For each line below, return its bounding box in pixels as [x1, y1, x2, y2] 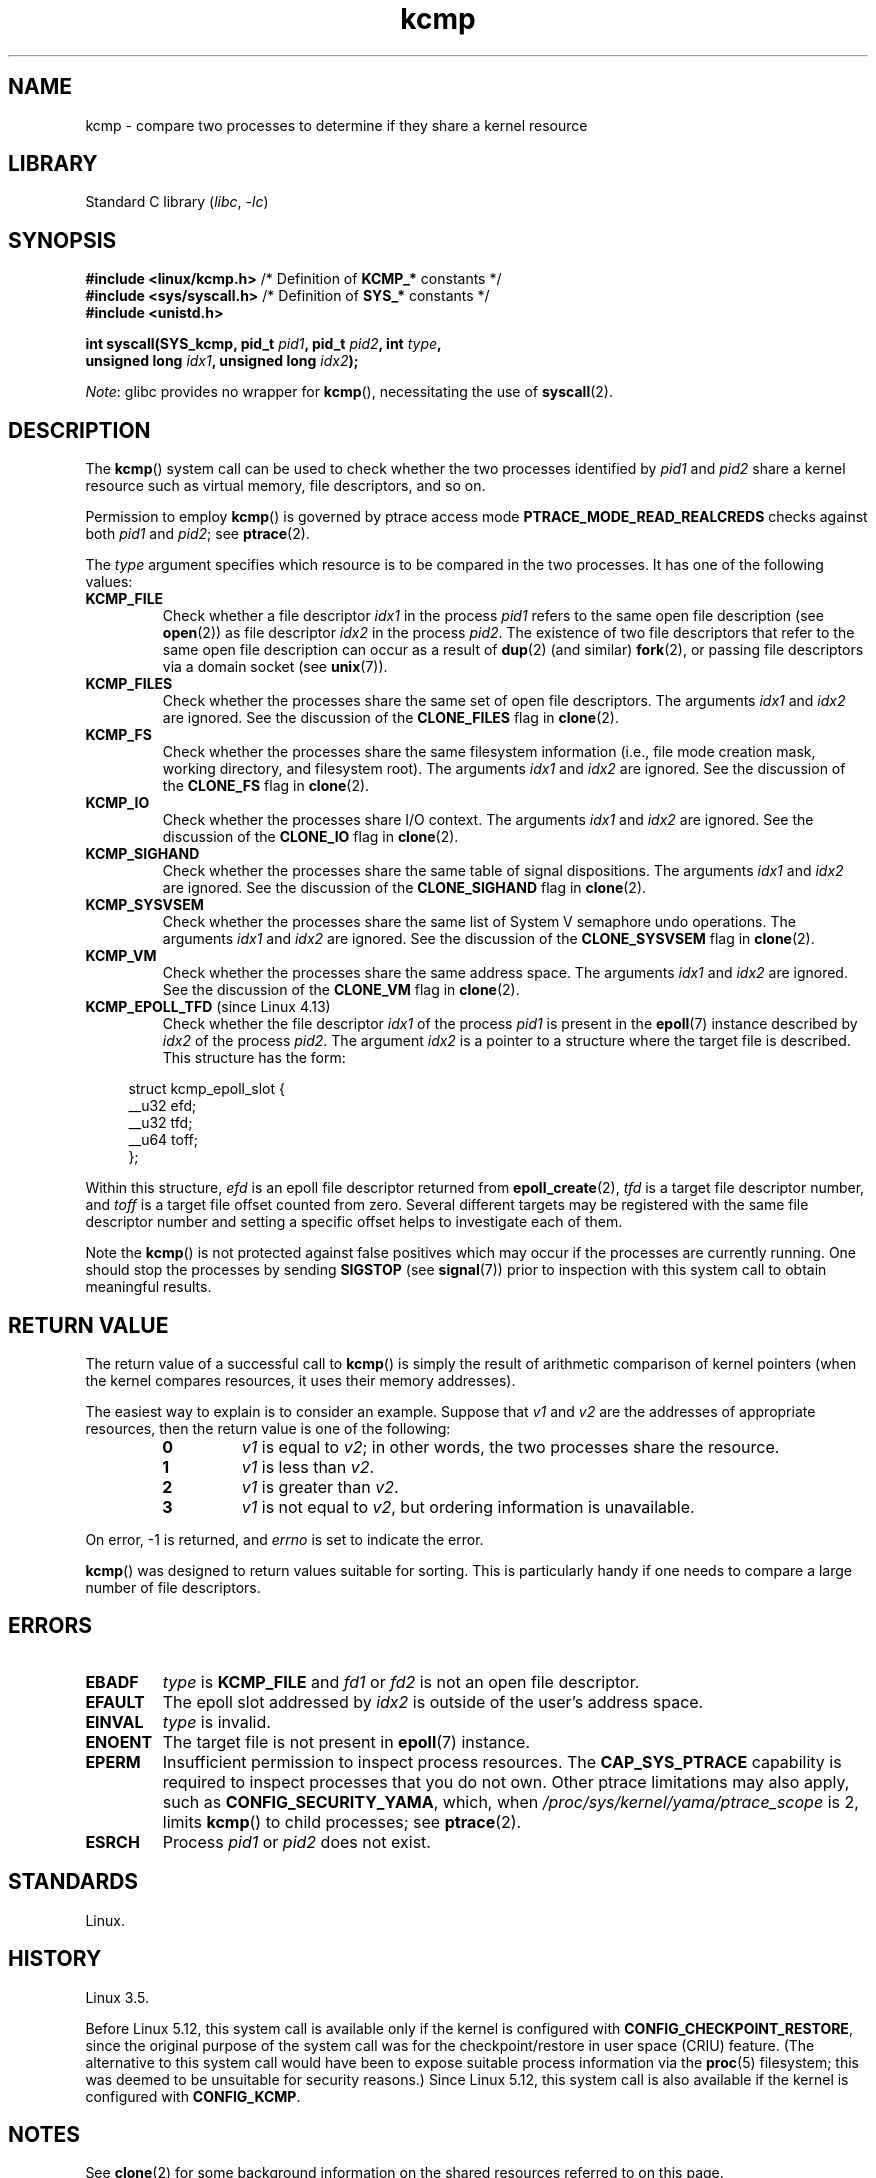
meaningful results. [85, 1278, 212, 1296]
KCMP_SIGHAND [85, 845, 200, 863]
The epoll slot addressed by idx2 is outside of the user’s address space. [162, 1691, 704, 1712]
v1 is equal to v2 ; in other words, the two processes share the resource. [241, 1436, 780, 1457]
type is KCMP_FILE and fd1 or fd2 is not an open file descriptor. [162, 1671, 640, 1692]
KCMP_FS [85, 726, 152, 744]
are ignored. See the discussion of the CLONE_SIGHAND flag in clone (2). [162, 879, 647, 897]
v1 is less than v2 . [241, 1456, 375, 1477]
